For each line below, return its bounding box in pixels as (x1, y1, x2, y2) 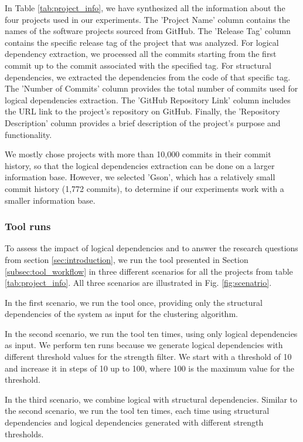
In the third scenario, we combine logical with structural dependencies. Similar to (5, 393, 297, 405)
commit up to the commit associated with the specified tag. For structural (5, 59, 271, 71)
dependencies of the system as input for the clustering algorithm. (5, 308, 238, 320)
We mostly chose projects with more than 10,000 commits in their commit (5, 148, 271, 160)
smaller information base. (5, 194, 96, 206)
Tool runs (5, 219, 51, 234)
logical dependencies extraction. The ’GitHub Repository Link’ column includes (5, 93, 291, 106)
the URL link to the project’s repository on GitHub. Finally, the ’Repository (5, 105, 280, 117)
